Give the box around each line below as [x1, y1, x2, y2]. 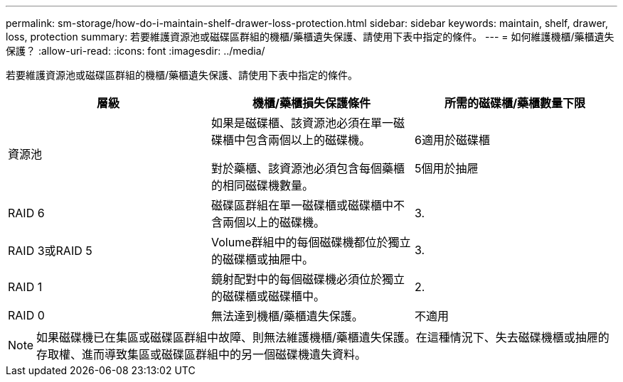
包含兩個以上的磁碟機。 [245, 133, 371, 147]
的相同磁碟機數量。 [211, 178, 314, 192]
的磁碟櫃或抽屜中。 [211, 252, 314, 266]
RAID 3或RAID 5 [8, 244, 92, 258]
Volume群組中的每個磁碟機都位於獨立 [211, 235, 411, 249]
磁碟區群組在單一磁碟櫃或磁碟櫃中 [211, 198, 393, 212]
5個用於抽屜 [414, 161, 479, 175]
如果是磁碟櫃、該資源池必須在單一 [211, 116, 393, 130]
